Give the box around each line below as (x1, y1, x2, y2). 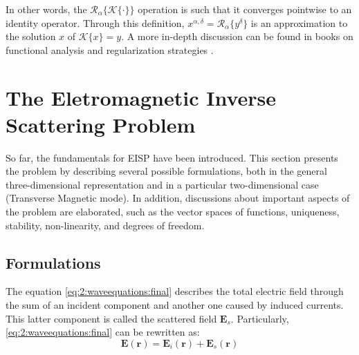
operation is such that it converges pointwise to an (138, 2, 352, 16)
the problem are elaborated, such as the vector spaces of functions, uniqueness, (6, 204, 340, 219)
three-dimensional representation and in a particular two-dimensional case (6, 177, 319, 191)
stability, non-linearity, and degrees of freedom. (6, 218, 205, 232)
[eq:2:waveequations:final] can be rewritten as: (6, 325, 200, 339)
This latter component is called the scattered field (6, 311, 217, 325)
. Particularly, (230, 311, 289, 325)
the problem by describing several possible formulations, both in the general (6, 164, 327, 178)
